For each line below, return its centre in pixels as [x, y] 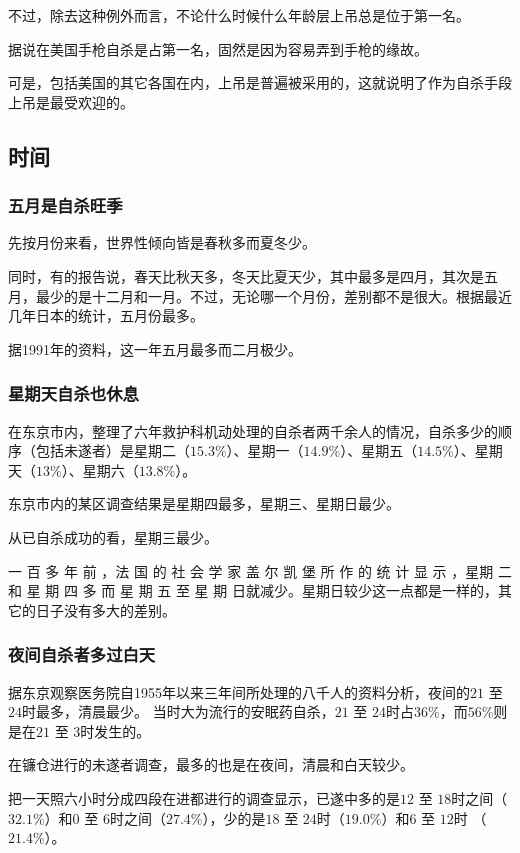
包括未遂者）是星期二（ [112, 450]
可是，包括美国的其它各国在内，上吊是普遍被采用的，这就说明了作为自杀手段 [260, 82]
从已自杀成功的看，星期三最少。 [113, 536]
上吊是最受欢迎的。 [71, 101]
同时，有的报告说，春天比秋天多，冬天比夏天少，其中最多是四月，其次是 [246, 275]
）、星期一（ [265, 450]
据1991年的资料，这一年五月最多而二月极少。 [155, 348]
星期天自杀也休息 [73, 393]
